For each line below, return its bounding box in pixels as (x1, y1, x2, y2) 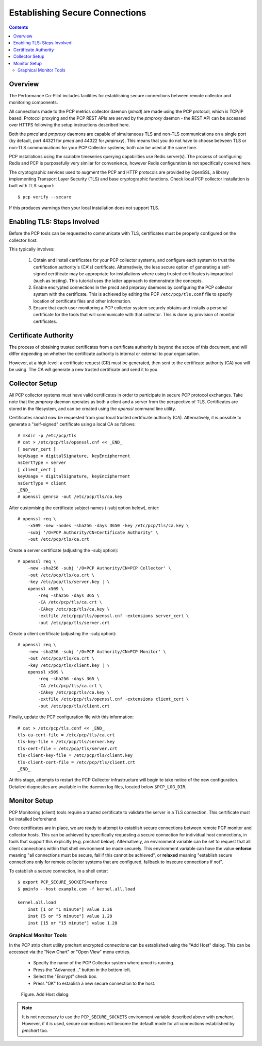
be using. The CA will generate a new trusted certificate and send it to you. (9, 366, 159, 372)
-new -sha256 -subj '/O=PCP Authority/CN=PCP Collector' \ (27, 566, 171, 571)
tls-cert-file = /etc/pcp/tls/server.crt (17, 745, 117, 751)
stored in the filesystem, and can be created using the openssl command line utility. (9, 406, 177, 411)
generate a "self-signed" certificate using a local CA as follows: (9, 421, 136, 427)
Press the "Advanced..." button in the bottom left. (33, 967, 131, 973)
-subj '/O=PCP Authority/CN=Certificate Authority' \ (27, 530, 159, 535)
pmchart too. (22, 1028, 49, 1033)
